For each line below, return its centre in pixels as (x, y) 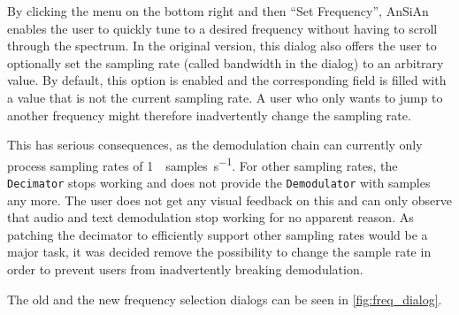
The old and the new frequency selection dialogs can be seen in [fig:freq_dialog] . (225, 299)
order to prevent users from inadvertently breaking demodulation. (185, 269)
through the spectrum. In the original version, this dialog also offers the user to (222, 46)
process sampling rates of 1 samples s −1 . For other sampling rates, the (203, 164)
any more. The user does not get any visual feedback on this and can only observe (229, 200)
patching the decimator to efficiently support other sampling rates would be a (218, 234)
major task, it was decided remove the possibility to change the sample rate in (219, 252)
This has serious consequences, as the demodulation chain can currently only (215, 145)
